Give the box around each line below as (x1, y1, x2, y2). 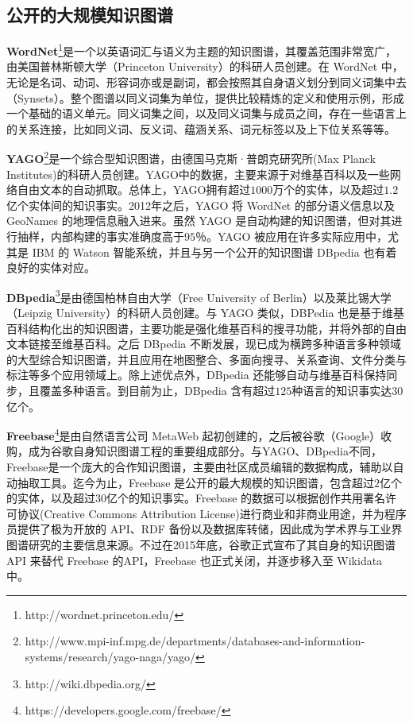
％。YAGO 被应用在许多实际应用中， (195, 228, 388, 245)
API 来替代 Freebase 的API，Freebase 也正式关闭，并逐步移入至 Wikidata (6, 552, 383, 568)
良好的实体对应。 (6, 259, 95, 276)
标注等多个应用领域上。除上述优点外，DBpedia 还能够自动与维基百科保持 (6, 366, 387, 383)
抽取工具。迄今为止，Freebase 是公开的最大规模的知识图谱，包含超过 (17, 474, 375, 490)
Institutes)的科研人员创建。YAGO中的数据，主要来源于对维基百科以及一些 (6, 165, 390, 182)
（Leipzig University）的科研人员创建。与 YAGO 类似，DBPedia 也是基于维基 (6, 304, 405, 321)
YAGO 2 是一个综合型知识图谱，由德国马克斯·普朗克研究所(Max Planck (6, 148, 376, 167)
